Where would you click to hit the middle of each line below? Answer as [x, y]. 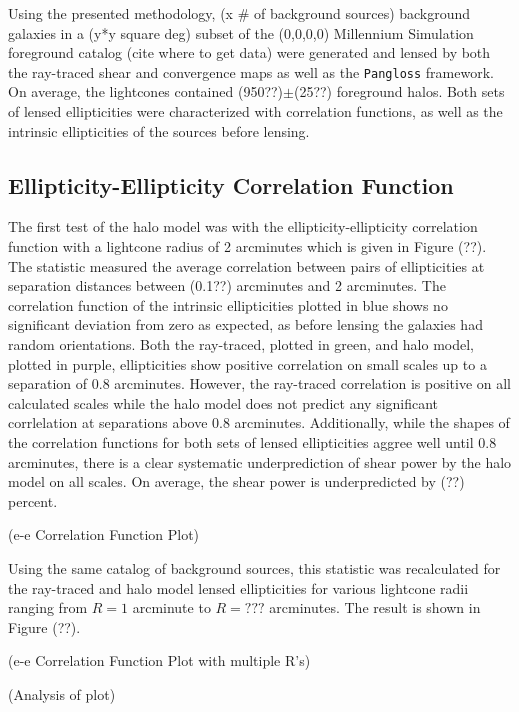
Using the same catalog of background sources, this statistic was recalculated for [254, 567]
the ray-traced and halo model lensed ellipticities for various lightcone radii [238, 587]
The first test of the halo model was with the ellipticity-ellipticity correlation [243, 226]
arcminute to [171, 607]
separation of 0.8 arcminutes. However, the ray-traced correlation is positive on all [260, 383]
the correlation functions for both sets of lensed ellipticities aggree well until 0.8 [252, 441]
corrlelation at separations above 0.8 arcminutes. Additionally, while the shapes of [259, 422]
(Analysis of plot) [62, 693]
